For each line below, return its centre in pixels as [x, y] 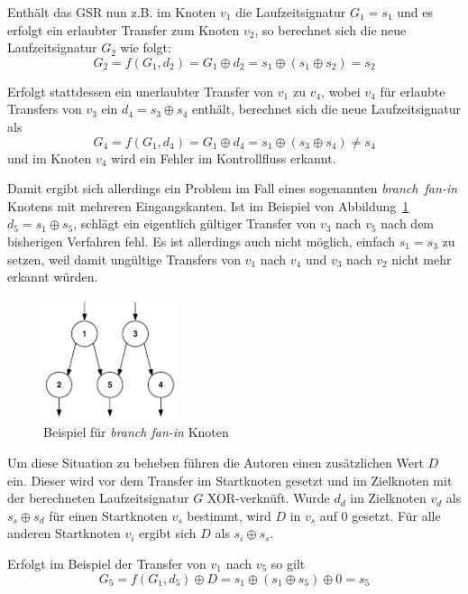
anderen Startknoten [64, 533]
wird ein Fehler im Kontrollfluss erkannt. [224, 158]
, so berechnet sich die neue [330, 29]
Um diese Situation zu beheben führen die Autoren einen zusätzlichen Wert [216, 462]
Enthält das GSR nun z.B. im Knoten [112, 12]
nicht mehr [422, 259]
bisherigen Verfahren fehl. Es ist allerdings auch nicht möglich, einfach [202, 241]
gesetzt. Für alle [396, 515]
